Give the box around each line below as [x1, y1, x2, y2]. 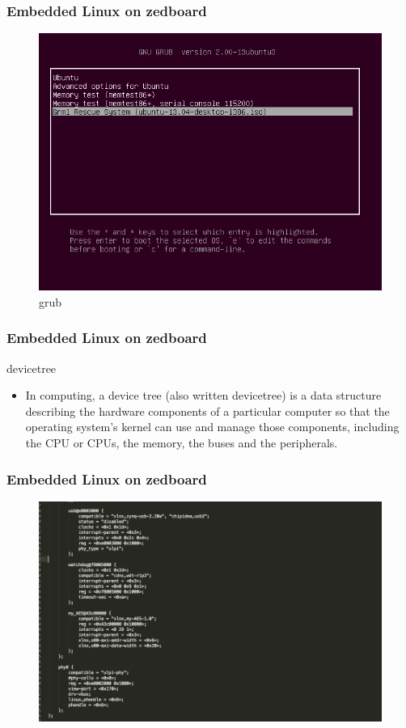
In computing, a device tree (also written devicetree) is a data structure [25, 387, 382, 404]
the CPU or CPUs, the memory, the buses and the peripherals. [25, 434, 338, 451]
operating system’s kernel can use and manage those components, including [25, 418, 400, 435]
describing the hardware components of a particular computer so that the [25, 402, 390, 419]
